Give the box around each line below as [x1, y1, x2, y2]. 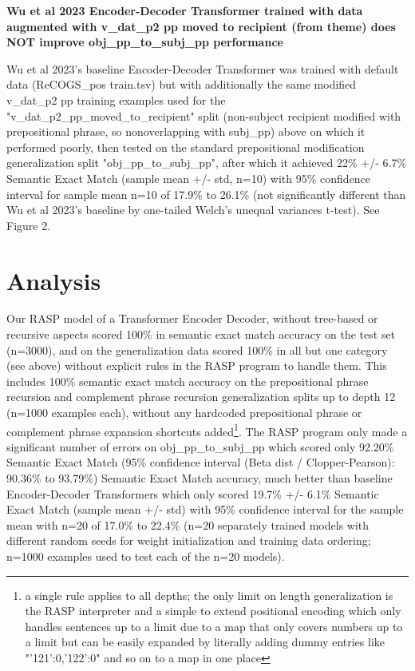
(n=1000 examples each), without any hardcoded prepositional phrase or [6, 404, 362, 420]
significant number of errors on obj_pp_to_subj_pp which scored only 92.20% [6, 438, 394, 455]
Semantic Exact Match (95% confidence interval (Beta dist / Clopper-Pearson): [6, 454, 395, 470]
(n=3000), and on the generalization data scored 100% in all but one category [6, 341, 388, 358]
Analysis [6, 264, 101, 296]
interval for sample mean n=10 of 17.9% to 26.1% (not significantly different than [6, 185, 406, 202]
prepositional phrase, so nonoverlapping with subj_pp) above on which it [6, 123, 366, 140]
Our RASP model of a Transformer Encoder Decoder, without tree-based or [6, 310, 378, 327]
